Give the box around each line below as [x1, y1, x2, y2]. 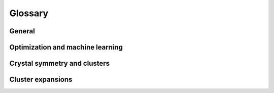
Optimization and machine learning [9, 43, 123, 52]
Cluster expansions [9, 75, 73, 84]
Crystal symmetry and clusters [9, 59, 110, 68]
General [9, 27, 36, 35]
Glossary [9, 8, 49, 19]
